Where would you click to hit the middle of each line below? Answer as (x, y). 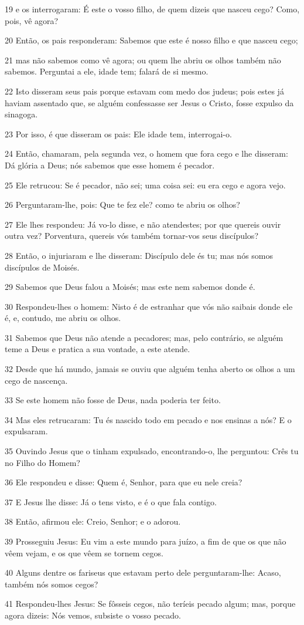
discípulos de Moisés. (42, 267)
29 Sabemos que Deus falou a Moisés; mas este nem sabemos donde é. (130, 287)
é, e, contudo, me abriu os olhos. (63, 318)
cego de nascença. (36, 380)
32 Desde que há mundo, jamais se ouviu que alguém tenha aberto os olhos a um (150, 369)
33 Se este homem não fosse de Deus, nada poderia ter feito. (113, 400)
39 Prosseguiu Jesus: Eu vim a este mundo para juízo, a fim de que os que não (146, 541)
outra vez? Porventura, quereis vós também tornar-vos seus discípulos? (131, 236)
